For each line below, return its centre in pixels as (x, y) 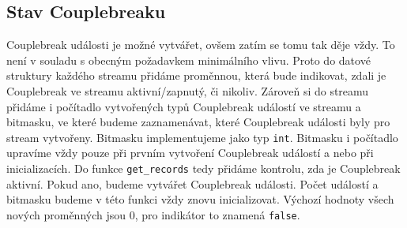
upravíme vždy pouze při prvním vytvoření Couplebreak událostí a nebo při (190, 153)
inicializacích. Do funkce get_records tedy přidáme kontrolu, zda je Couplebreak (203, 168)
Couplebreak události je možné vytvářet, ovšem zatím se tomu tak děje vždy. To (201, 45)
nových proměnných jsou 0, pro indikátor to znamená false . (153, 214)
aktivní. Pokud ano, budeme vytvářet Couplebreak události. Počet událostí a (192, 183)
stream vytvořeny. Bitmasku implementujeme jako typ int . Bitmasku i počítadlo (202, 137)
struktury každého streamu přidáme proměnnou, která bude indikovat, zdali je (196, 75)
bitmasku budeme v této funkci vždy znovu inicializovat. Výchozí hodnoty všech (200, 199)
